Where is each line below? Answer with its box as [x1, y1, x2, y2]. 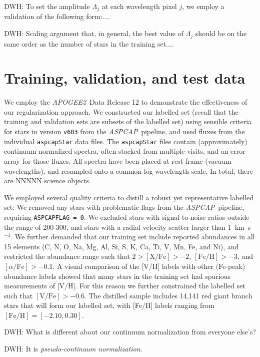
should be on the [195, 28, 247, 39]
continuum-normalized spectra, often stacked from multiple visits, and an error [4, 146, 245, 156]
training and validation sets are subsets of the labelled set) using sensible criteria [4, 116, 252, 127]
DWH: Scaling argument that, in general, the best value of [4, 28, 183, 39]
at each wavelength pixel [101, 1, 177, 11]
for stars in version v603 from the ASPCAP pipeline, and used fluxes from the [4, 126, 245, 136]
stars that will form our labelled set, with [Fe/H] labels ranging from [4, 300, 214, 310]
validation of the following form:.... [4, 11, 110, 22]
